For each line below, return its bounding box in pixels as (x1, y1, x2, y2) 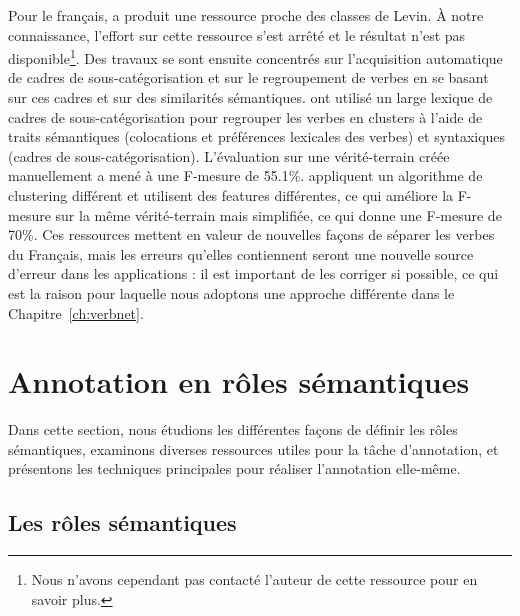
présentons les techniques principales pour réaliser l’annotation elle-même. (8, 458, 461, 479)
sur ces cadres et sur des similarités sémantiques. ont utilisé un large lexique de (8, 87, 493, 108)
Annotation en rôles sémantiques (8, 361, 470, 402)
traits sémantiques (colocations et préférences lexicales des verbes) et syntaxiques (8, 126, 506, 147)
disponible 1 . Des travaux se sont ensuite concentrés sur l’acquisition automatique (8, 45, 503, 68)
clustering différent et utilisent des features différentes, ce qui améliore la (8, 185, 454, 205)
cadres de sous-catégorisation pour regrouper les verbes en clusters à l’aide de (8, 106, 483, 127)
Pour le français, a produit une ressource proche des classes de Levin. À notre (8, 5, 484, 25)
